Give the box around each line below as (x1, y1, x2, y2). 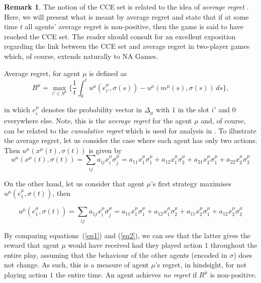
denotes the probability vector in (41, 104, 142, 115)
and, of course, (201, 115, 246, 125)
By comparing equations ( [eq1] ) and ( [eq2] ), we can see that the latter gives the (4, 230, 250, 240)
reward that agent (4, 240, 59, 250)
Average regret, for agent (4, 67, 80, 78)
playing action (4, 269, 48, 279)
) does (233, 249, 252, 260)
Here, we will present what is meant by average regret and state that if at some (4, 11, 249, 22)
